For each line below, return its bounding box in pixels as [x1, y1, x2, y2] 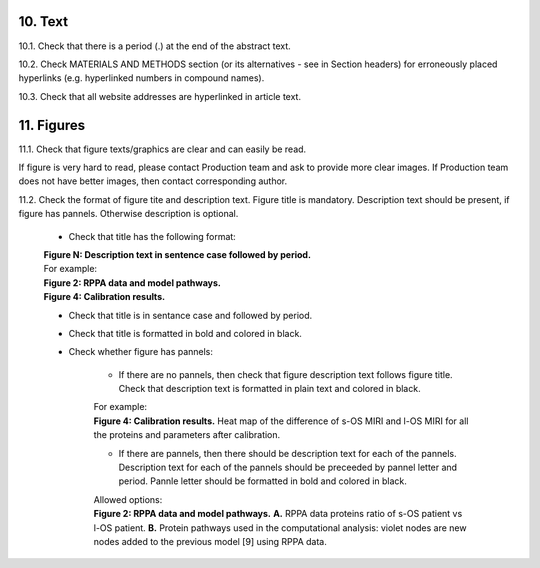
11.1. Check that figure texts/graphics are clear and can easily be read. [18, 143, 307, 155]
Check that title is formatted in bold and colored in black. [68, 327, 302, 339]
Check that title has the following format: [68, 230, 237, 242]
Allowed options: [93, 493, 163, 505]
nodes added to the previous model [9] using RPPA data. [93, 535, 327, 547]
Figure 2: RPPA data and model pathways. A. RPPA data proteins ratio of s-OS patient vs [93, 508, 463, 520]
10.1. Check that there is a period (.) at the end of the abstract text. [18, 40, 292, 52]
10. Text [18, 13, 69, 30]
